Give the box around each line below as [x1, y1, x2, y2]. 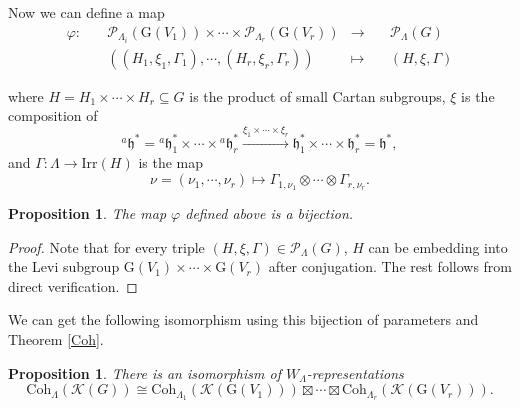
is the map [138, 152, 204, 173]
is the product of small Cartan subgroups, [189, 85, 446, 106]
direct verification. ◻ [8, 275, 138, 296]
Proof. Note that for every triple [8, 236, 205, 257]
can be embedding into [368, 236, 508, 257]
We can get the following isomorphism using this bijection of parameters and [8, 309, 479, 330]
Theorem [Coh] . [8, 328, 104, 349]
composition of [8, 105, 98, 126]
